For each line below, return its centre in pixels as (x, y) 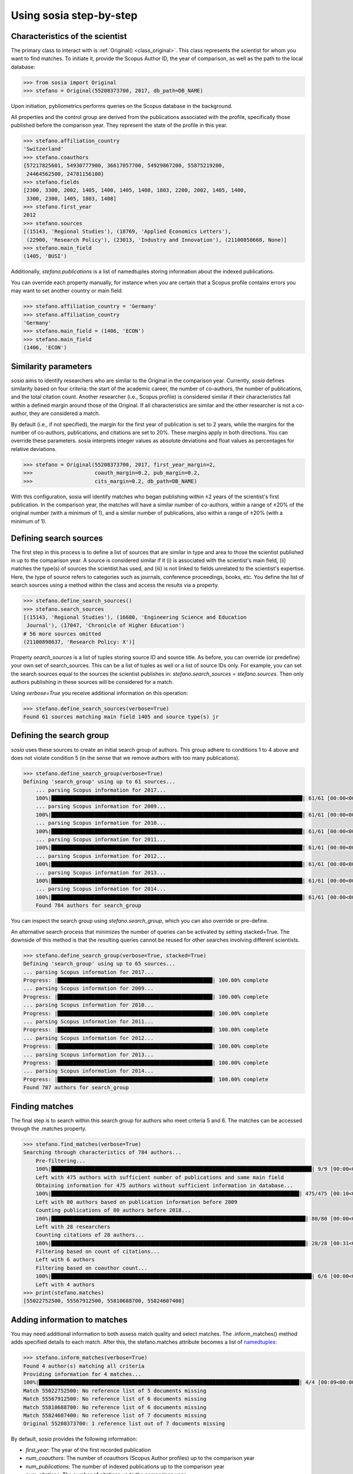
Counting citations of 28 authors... (90, 1235)
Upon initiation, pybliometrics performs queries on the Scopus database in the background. (121, 106)
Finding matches (42, 1106)
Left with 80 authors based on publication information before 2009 (136, 1202)
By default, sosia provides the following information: (74, 1439)
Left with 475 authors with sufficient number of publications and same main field (160, 1177)
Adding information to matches (69, 1320)
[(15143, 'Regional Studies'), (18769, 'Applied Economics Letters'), (127, 232)
